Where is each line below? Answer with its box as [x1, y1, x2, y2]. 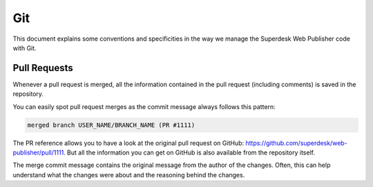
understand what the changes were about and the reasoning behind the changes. [12, 170, 245, 179]
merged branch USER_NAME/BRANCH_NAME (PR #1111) [27, 121, 195, 129]
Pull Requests [12, 62, 73, 74]
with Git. [12, 43, 37, 52]
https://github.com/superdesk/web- [245, 139, 348, 147]
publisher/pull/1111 [12, 148, 64, 157]
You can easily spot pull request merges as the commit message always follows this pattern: [12, 102, 276, 110]
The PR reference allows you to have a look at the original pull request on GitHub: [12, 139, 245, 147]
